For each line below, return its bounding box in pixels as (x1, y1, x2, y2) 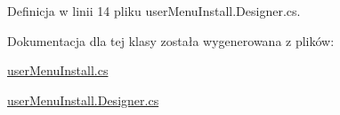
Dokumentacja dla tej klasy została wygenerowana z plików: (7, 31, 335, 50)
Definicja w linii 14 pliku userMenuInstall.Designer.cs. (7, 2, 301, 19)
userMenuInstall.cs (7, 61, 109, 80)
